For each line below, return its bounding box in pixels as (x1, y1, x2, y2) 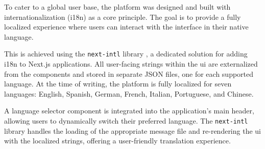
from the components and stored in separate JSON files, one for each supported (4, 68, 254, 79)
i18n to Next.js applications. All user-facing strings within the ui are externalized (4, 58, 258, 69)
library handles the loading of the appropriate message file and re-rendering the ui (4, 125, 261, 136)
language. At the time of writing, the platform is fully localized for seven (4, 78, 232, 89)
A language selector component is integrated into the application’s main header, (4, 105, 254, 116)
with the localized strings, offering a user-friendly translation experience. (4, 135, 231, 146)
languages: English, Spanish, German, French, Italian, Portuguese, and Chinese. (4, 88, 254, 99)
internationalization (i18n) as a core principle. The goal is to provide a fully (4, 11, 241, 22)
